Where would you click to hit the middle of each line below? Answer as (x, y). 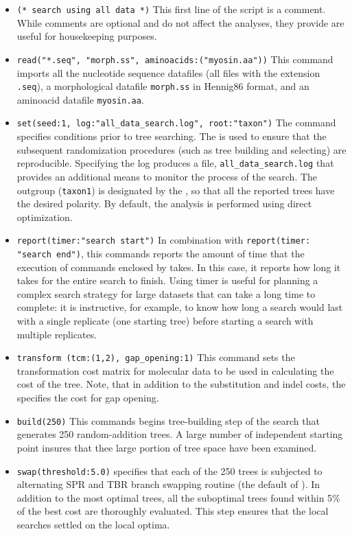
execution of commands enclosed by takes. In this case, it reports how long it (179, 267)
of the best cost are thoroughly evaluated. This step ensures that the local (173, 511)
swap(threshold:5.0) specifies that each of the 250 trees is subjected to (169, 470)
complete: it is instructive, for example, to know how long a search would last (180, 307)
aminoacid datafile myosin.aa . (80, 99)
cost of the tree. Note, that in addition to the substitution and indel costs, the (181, 384)
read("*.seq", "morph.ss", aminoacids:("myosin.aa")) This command (175, 59)
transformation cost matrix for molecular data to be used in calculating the (175, 370)
